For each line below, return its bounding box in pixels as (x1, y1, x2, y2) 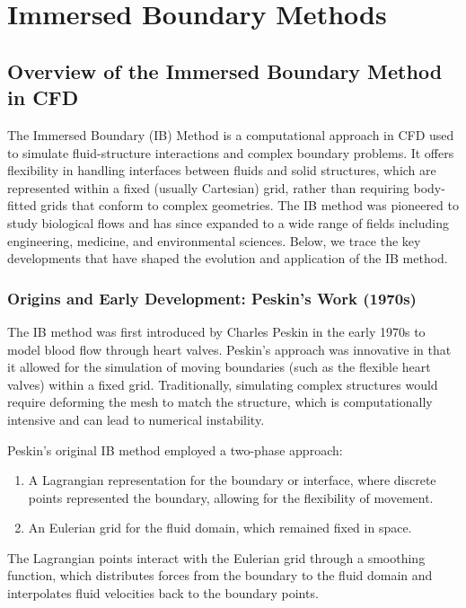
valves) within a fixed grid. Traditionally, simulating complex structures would (7, 374, 438, 393)
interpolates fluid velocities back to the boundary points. (7, 584, 319, 603)
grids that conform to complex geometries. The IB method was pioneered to (40, 196, 459, 215)
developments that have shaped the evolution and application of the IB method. (7, 249, 448, 268)
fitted (7, 196, 37, 215)
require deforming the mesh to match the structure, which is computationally (7, 392, 433, 411)
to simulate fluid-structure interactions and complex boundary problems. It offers (7, 143, 454, 162)
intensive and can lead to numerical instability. (7, 410, 265, 428)
